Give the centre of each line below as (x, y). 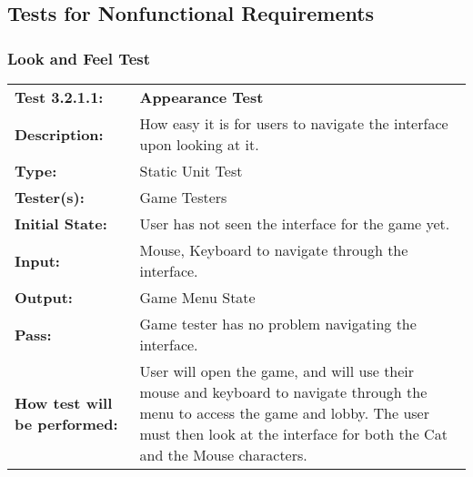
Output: (44, 297)
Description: (59, 134)
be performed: (66, 423)
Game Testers (183, 197)
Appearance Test (201, 97)
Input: (37, 260)
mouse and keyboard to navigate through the (283, 392)
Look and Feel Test (79, 58)
